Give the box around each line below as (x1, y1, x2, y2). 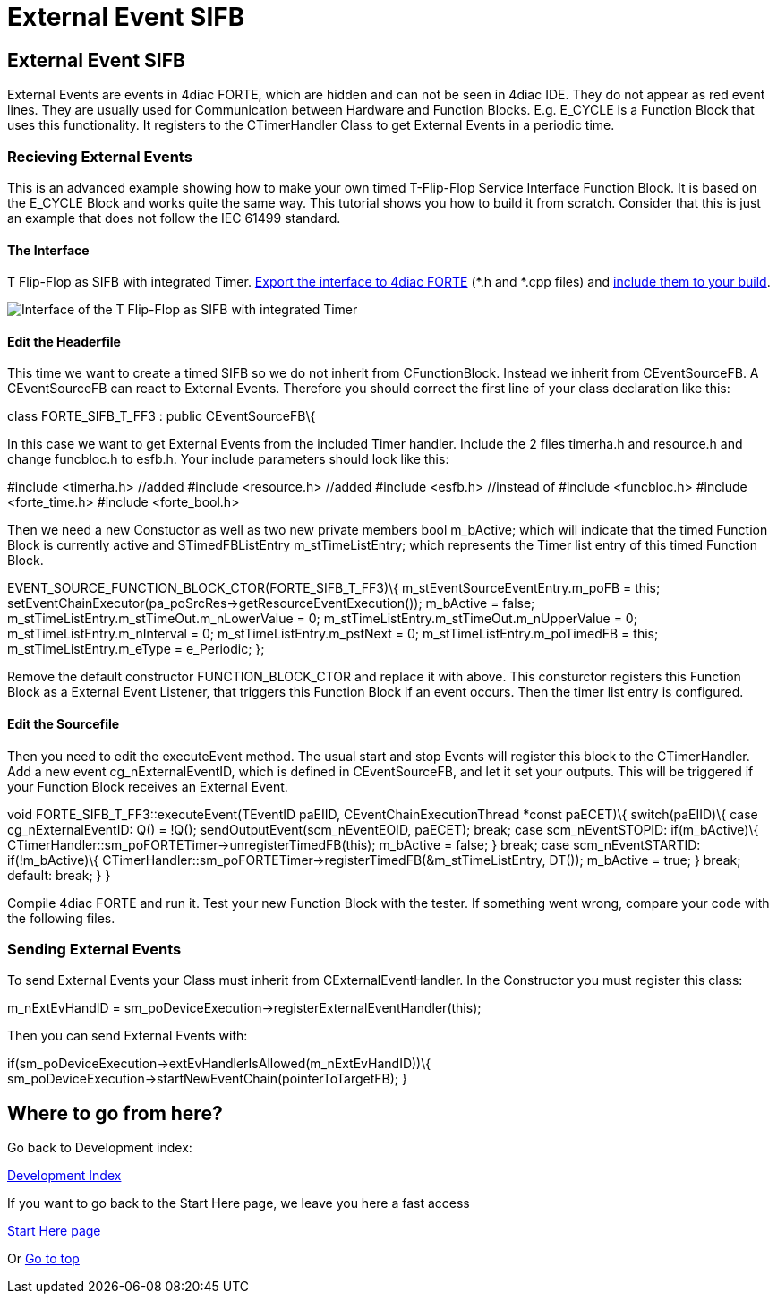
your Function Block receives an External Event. (7, 778, 288, 794)
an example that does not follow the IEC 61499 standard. (7, 210, 341, 226)
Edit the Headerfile (7, 333, 121, 349)
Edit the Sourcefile (7, 715, 120, 732)
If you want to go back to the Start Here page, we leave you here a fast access (7, 1195, 470, 1211)
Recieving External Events (7, 147, 192, 166)
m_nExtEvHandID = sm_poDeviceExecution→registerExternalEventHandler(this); (7, 1000, 482, 1016)
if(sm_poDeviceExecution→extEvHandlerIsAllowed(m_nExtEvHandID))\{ (7, 1056, 431, 1072)
